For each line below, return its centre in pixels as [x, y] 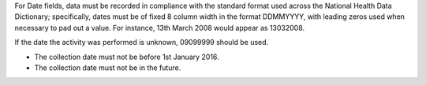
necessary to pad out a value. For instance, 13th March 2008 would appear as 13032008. [160, 28]
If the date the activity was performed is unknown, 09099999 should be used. [142, 42]
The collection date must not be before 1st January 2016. [127, 57]
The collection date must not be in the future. [108, 68]
